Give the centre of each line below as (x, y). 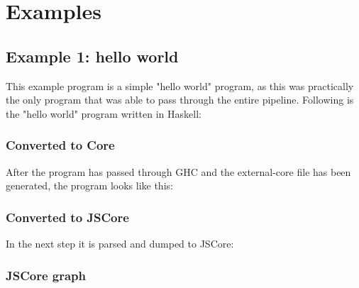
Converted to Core (60, 145)
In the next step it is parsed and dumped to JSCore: (120, 243)
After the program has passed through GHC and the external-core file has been (178, 171)
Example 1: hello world (92, 56)
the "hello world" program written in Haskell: (104, 113)
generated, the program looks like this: (89, 185)
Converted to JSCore (67, 217)
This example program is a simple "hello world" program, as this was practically (180, 85)
